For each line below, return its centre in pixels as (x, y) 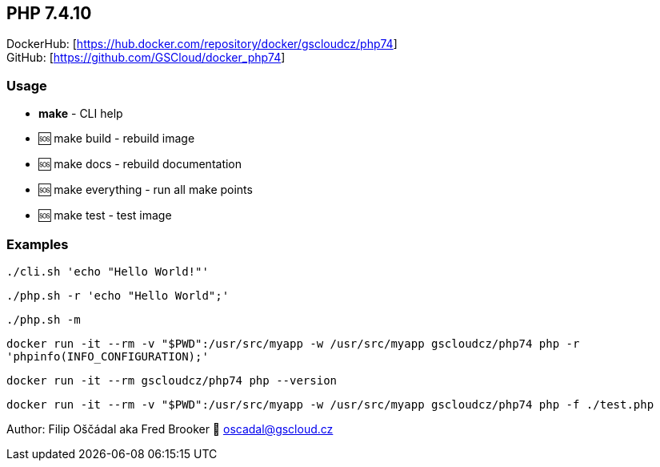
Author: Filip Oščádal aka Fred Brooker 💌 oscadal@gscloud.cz (170, 429)
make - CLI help (81, 114)
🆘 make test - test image (105, 215)
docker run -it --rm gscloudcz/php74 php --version (172, 380)
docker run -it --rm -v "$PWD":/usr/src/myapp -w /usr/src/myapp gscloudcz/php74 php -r (293, 343)
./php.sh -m (44, 319)
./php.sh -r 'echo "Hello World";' (118, 295)
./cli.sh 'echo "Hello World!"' (108, 271)
